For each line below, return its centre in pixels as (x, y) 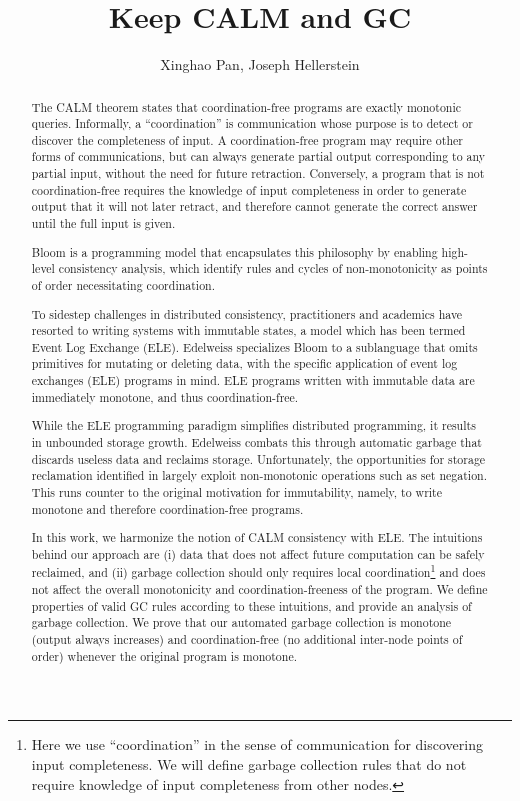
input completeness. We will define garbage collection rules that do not (249, 763)
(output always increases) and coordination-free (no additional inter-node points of (247, 639)
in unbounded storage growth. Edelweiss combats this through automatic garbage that (256, 442)
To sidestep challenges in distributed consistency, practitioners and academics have (247, 313)
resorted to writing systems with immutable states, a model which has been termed (248, 330)
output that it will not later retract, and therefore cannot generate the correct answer (254, 206)
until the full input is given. (103, 223)
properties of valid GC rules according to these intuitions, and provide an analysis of (251, 605)
